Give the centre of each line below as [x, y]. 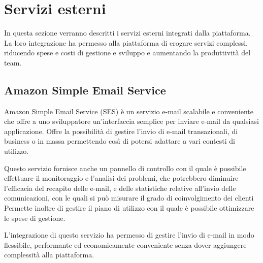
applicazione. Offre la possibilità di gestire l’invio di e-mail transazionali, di [121, 131]
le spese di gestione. [35, 218]
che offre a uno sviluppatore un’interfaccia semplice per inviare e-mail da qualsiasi [131, 121]
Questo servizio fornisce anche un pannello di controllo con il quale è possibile [125, 168]
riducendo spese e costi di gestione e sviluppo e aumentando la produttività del [127, 53]
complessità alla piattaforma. [49, 255]
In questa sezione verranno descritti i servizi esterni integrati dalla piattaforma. [127, 33]
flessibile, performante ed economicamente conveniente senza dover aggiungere [125, 244]
